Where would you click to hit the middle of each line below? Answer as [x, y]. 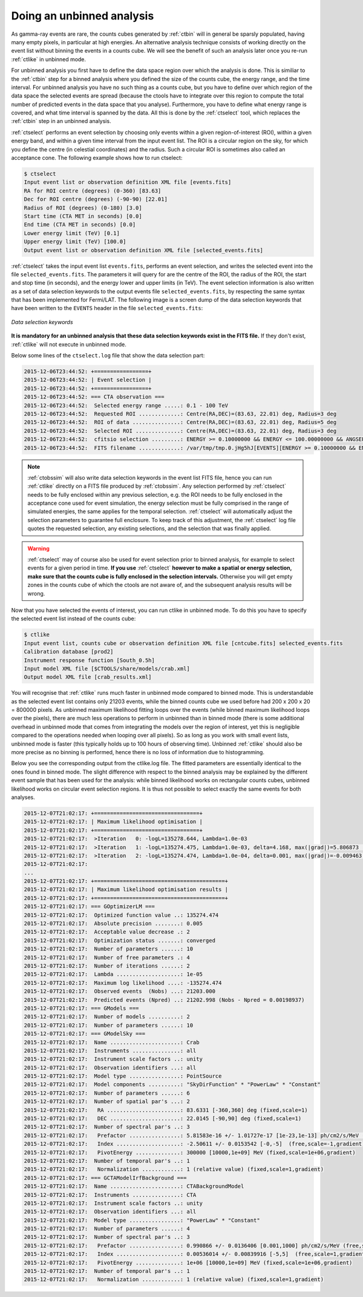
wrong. [36, 593]
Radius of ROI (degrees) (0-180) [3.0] [83, 208]
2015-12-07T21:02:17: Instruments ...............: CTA [110, 1195]
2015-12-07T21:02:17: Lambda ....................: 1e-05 [113, 974]
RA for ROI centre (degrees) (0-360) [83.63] [93, 191]
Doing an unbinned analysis [83, 16]
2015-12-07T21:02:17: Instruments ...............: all [110, 1050]
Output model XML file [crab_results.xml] [88, 677]
